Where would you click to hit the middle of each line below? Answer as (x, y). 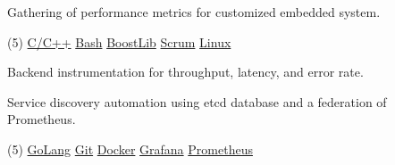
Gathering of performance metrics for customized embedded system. (194, 12)
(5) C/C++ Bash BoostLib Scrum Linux (119, 41)
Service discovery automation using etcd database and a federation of (197, 101)
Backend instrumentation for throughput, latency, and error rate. (185, 72)
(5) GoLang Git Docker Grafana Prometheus (130, 148)
